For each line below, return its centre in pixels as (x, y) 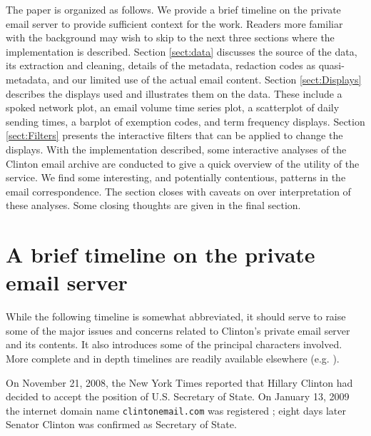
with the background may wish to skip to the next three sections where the (170, 37)
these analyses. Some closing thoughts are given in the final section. (153, 205)
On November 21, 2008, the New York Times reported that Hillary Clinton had (179, 382)
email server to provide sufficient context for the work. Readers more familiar (174, 23)
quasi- (331, 65)
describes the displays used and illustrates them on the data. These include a (174, 93)
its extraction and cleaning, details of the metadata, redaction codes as (161, 65)
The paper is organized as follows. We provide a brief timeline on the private (173, 9)
